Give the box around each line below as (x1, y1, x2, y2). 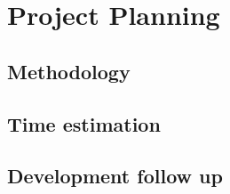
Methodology (7, 57, 131, 85)
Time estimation (7, 109, 161, 137)
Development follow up (7, 162, 223, 190)
